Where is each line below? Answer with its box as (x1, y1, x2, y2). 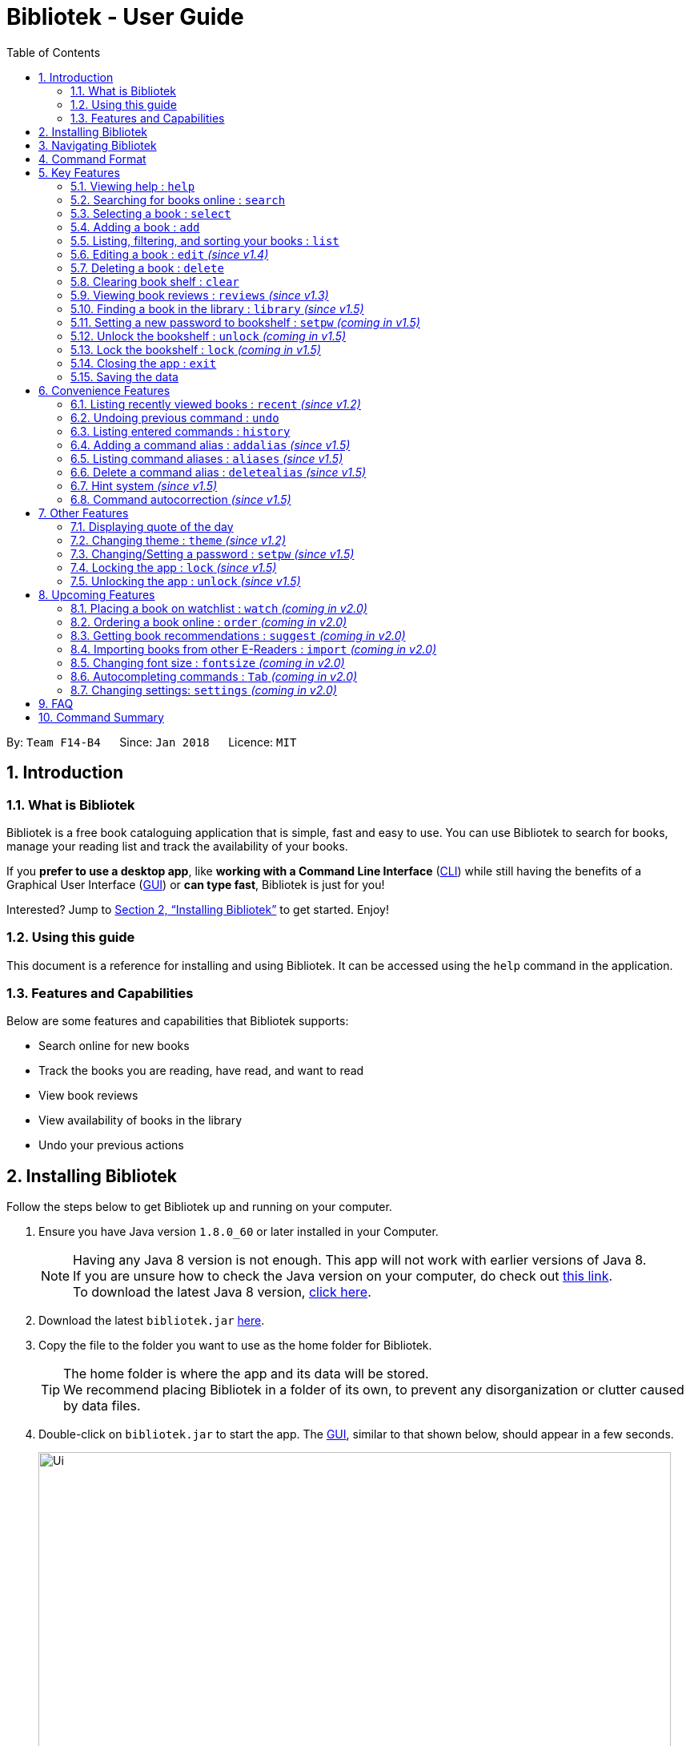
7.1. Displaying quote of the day (70, 519, 234, 533)
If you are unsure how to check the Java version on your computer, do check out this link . (73, 1268, 613, 1285)
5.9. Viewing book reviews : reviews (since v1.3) (70, 288, 329, 302)
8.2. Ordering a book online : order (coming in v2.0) (70, 614, 347, 629)
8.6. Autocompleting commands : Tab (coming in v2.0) (70, 669, 358, 683)
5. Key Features (38, 165, 120, 179)
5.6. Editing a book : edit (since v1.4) (70, 247, 269, 261)
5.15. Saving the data (70, 369, 179, 384)
